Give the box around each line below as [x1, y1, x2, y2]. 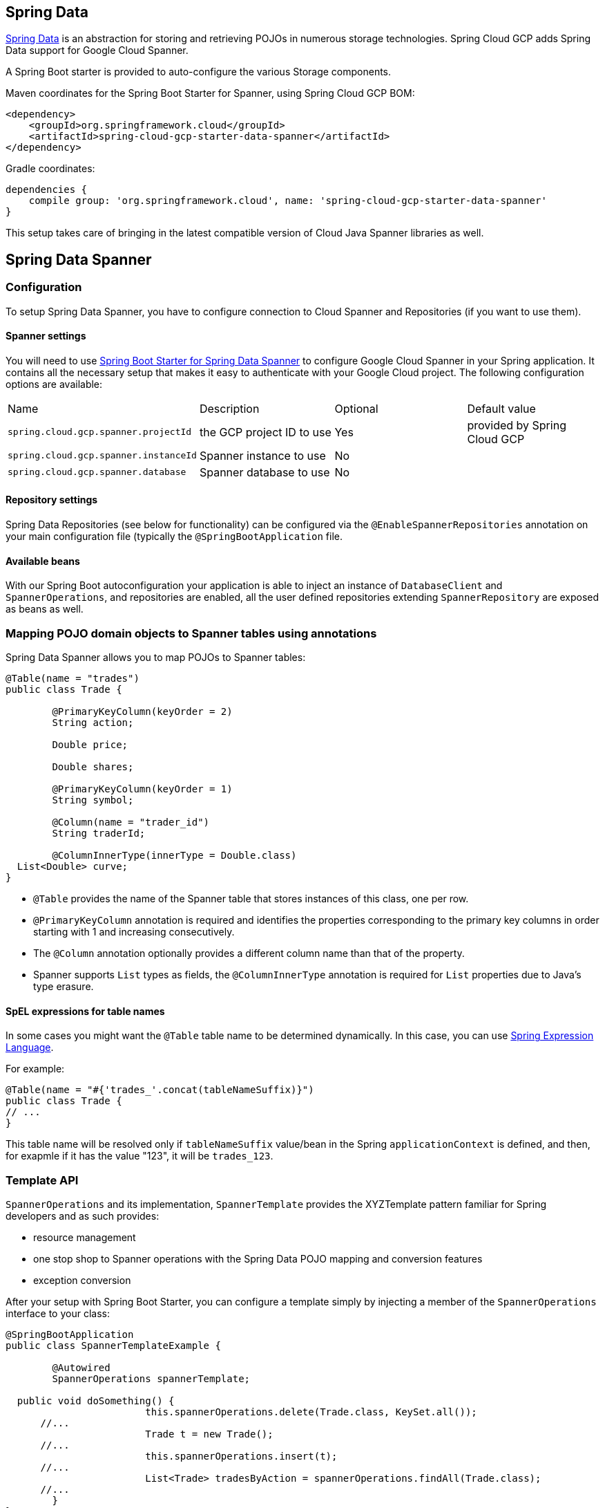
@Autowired [52, 1362, 111, 1374]
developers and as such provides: [6, 1210, 160, 1222]
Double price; [52, 739, 128, 751]
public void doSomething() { [17, 1395, 175, 1407]
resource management [33, 1231, 136, 1244]
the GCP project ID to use [199, 425, 332, 439]
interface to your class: [6, 1307, 110, 1320]
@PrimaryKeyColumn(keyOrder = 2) [52, 706, 233, 718]
